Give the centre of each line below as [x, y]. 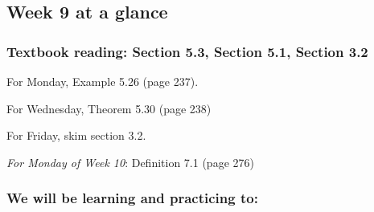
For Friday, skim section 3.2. [76, 135]
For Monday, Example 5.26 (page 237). [103, 81]
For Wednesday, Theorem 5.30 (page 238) [109, 108]
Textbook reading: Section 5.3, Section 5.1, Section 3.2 [187, 51]
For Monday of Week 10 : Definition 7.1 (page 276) [130, 162]
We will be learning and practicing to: [132, 198]
